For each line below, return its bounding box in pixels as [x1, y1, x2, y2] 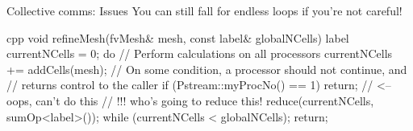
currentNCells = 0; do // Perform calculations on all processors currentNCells [6, 45, 393, 62]
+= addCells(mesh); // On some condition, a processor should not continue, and [6, 60, 407, 77]
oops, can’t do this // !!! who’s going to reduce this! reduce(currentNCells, [6, 92, 374, 108]
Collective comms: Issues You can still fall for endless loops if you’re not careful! [6, 2, 403, 18]
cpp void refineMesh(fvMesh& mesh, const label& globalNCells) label [6, 29, 349, 46]
